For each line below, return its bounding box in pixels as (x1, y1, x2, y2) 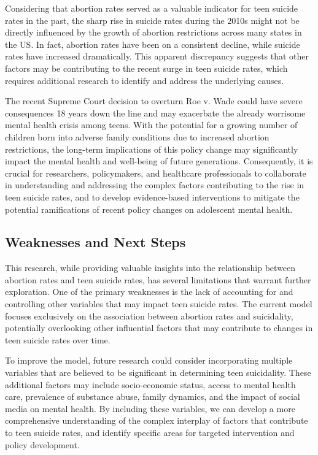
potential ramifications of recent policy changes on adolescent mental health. (5, 202, 293, 215)
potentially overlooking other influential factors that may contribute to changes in (5, 321, 313, 334)
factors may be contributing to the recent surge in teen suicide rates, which (5, 61, 288, 74)
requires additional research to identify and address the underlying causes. (5, 74, 284, 86)
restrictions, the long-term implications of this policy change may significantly (5, 142, 298, 155)
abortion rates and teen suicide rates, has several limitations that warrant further (5, 273, 311, 286)
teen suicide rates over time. (5, 333, 111, 346)
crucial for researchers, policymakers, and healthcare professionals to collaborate (5, 166, 306, 179)
